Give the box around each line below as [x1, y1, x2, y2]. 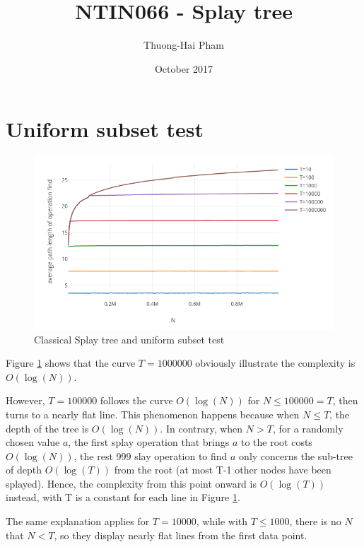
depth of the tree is [6, 420, 89, 435]
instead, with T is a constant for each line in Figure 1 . [6, 490, 240, 505]
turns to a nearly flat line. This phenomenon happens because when [6, 406, 300, 421]
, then [332, 393, 358, 408]
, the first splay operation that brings [68, 435, 230, 449]
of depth [6, 462, 42, 477]
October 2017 [154, 61, 213, 76]
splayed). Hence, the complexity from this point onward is [6, 476, 257, 490]
